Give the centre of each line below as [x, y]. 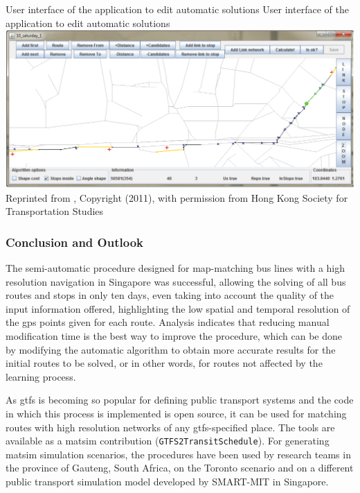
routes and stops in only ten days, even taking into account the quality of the [170, 295]
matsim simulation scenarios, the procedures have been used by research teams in [178, 454]
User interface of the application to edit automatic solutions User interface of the [177, 9]
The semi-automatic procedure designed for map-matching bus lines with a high [175, 268]
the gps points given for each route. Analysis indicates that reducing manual [168, 322]
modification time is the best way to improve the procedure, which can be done [174, 336]
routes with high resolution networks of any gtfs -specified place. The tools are [170, 427]
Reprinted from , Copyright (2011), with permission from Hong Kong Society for [177, 197]
